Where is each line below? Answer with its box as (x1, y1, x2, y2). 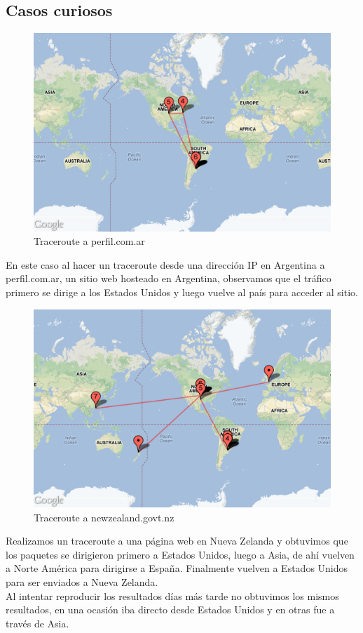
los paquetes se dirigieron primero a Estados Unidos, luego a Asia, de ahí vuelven (6, 547, 355, 561)
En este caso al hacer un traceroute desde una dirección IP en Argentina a (6, 257, 325, 272)
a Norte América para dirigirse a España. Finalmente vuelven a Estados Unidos (6, 561, 348, 575)
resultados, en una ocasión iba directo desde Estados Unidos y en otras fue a (6, 602, 335, 617)
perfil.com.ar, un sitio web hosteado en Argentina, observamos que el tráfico (6, 271, 331, 286)
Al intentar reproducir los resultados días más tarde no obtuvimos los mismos (6, 588, 339, 603)
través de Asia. (6, 615, 69, 630)
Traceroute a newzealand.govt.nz (34, 509, 174, 524)
